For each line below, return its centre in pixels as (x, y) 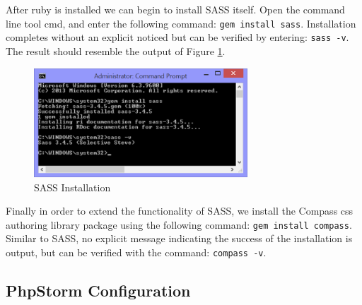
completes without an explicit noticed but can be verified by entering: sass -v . (177, 37)
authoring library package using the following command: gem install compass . (179, 224)
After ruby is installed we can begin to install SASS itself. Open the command (175, 9)
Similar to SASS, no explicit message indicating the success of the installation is (179, 238)
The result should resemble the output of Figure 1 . (116, 50)
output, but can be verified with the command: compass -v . (136, 252)
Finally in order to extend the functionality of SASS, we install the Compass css (180, 211)
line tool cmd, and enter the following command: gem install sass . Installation (181, 23)
